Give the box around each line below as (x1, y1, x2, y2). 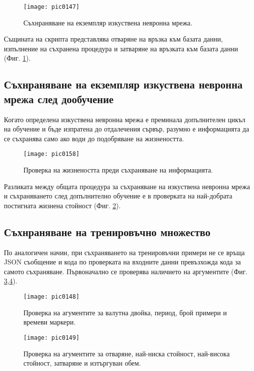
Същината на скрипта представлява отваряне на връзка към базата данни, (4, 34, 223, 44)
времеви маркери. (23, 317, 76, 327)
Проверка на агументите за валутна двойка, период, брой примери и (23, 307, 227, 317)
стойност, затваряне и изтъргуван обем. (23, 358, 141, 368)
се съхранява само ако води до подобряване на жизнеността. (4, 133, 184, 143)
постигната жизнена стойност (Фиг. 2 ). (4, 200, 121, 210)
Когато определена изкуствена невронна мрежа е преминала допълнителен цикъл (4, 114, 246, 124)
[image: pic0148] (23, 293, 80, 301)
